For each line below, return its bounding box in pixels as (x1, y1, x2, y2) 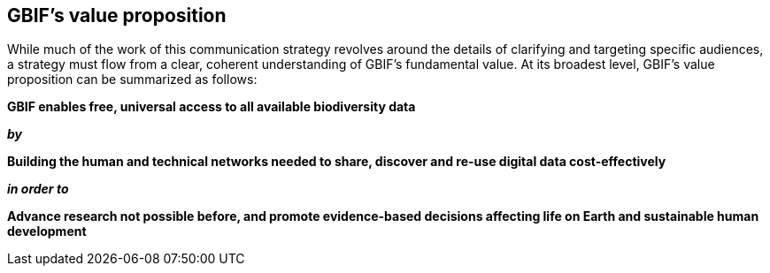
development (7, 224, 87, 239)
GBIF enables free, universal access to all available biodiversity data (7, 99, 416, 115)
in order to (7, 181, 69, 197)
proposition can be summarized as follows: (7, 72, 258, 87)
